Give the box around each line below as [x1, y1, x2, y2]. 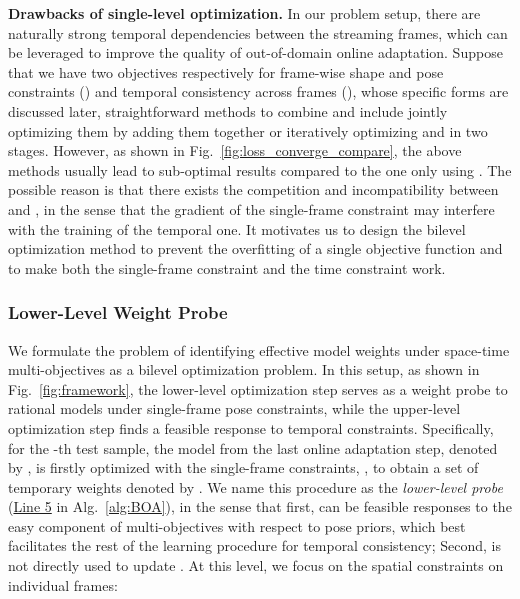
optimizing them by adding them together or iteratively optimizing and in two [8, 120, 488, 141]
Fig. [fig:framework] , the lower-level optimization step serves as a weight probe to [8, 378, 508, 399]
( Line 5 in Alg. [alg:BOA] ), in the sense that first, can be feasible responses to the [8, 496, 512, 517]
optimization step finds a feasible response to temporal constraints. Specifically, [8, 417, 494, 438]
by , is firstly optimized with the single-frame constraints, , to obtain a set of [8, 457, 479, 478]
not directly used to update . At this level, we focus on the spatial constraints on [8, 555, 504, 576]
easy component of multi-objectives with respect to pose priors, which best [8, 515, 466, 536]
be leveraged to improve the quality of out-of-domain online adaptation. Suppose [8, 42, 503, 63]
